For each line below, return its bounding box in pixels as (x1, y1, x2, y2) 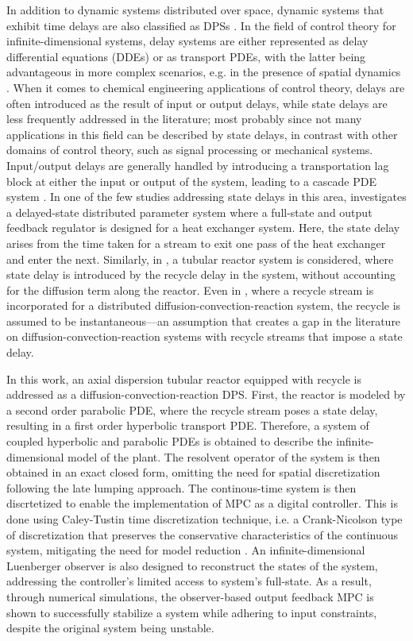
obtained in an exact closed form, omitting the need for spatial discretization (6, 464, 380, 481)
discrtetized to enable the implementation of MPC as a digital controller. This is (6, 495, 398, 512)
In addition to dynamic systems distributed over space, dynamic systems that (6, 2, 384, 17)
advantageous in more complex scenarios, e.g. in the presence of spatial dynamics (6, 64, 401, 80)
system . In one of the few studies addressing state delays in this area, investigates (6, 188, 407, 205)
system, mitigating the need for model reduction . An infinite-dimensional (6, 542, 365, 558)
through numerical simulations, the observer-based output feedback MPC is (6, 588, 374, 604)
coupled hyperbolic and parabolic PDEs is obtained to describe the (6, 433, 333, 450)
